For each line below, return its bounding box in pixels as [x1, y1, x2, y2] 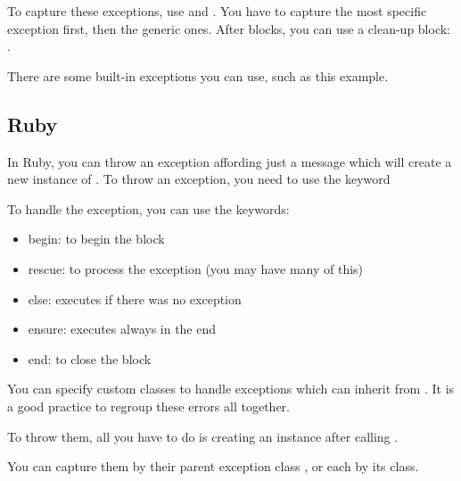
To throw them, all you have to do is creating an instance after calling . [7, 427, 399, 445]
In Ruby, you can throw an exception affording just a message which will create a [7, 152, 452, 170]
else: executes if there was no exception [28, 289, 242, 308]
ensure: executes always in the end [28, 319, 217, 338]
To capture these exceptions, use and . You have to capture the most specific [7, 2, 427, 20]
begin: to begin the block [28, 229, 165, 248]
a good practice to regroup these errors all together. [7, 396, 290, 415]
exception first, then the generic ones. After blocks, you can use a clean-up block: [7, 19, 451, 37]
